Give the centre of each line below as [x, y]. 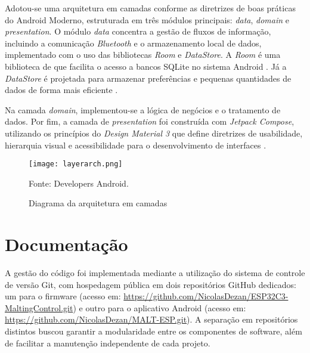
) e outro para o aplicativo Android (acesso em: [159, 307]
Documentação [66, 244]
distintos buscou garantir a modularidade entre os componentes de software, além [154, 331]
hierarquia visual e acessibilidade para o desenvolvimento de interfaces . [136, 145]
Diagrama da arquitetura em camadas [98, 203]
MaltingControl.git [39, 307]
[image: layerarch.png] [76, 164]
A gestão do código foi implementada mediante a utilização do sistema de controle [155, 273]
